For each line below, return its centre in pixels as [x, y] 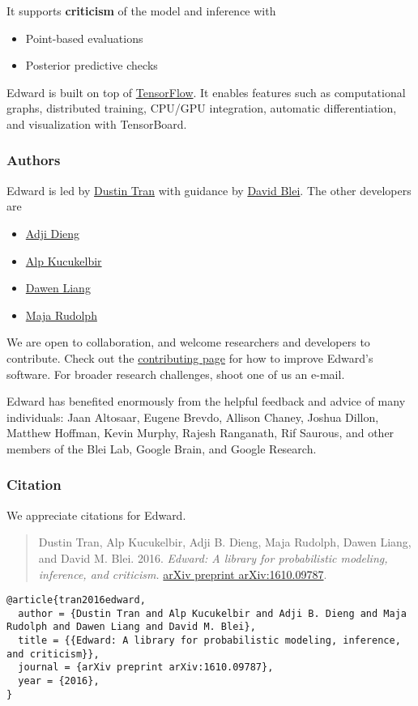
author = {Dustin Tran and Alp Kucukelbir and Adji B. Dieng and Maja [212, 613]
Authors [34, 160]
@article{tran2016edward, [76, 600]
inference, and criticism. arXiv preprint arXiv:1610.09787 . [183, 574]
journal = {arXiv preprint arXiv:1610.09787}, [146, 668]
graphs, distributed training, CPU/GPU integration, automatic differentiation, [202, 108]
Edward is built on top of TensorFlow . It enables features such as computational [206, 92]
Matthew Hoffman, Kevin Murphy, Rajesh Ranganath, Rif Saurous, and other [200, 433]
